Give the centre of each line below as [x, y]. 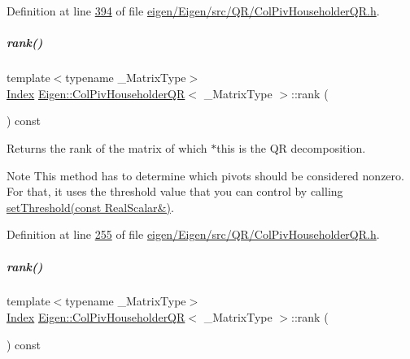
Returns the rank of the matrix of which [107, 147]
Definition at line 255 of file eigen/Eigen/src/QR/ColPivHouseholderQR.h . [193, 234]
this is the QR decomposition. [291, 147]
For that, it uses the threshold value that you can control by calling [175, 191]
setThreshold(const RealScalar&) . [90, 207]
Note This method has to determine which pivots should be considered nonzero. [205, 175]
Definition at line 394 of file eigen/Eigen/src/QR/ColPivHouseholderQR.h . [193, 11]
